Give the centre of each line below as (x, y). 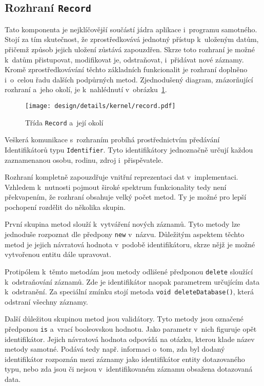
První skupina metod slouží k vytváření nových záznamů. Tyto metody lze (123, 224)
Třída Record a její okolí (64, 122)
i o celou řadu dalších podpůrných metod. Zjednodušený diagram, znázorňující (129, 79)
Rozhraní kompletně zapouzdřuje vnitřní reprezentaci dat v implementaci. (121, 177)
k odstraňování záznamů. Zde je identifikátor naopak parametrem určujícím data (132, 281)
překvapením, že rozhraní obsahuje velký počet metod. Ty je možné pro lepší (126, 197)
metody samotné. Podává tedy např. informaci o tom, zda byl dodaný (115, 349)
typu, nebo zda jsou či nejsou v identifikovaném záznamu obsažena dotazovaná (129, 369)
